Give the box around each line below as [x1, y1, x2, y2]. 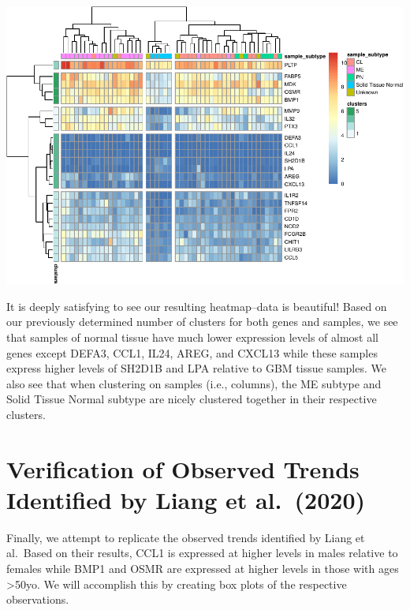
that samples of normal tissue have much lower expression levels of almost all [6, 328, 378, 345]
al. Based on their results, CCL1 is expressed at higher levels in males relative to [6, 545, 398, 561]
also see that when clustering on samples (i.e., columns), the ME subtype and [6, 375, 382, 391]
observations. [6, 591, 69, 608]
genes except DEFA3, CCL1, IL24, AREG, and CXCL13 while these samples [6, 344, 378, 361]
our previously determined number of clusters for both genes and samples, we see [6, 313, 398, 330]
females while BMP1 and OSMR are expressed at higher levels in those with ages [6, 560, 399, 576]
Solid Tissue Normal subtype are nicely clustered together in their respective [6, 391, 377, 407]
